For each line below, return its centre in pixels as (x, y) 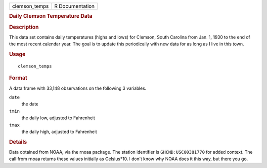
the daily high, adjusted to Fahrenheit (59, 132)
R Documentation (75, 6)
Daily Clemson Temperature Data (51, 16)
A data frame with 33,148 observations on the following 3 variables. (78, 88)
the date (30, 104)
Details (18, 142)
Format (18, 78)
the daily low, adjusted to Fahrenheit (58, 118)
